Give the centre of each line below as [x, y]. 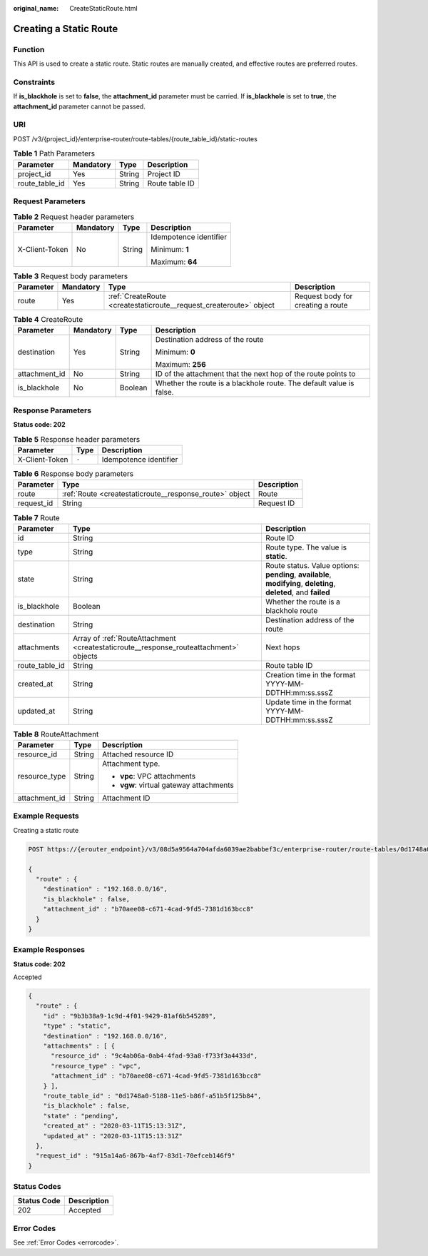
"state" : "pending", [81, 1116]
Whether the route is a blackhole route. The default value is [255, 383]
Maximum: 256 [180, 365]
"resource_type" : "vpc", [96, 1066]
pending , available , [298, 574]
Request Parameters [49, 201]
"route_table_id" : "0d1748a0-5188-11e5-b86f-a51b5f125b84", [152, 1096]
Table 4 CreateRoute [48, 320]
